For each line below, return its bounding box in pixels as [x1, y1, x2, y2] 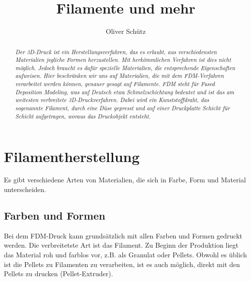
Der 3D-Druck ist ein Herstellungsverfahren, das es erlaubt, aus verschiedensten [15, 47, 217, 56]
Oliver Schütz [105, 26, 146, 36]
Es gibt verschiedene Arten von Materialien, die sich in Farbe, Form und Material [4, 175, 246, 185]
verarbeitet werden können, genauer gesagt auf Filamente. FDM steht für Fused [15, 80, 215, 88]
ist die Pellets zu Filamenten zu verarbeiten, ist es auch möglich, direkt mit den [4, 259, 240, 269]
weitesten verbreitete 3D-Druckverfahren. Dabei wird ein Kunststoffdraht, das [15, 96, 209, 104]
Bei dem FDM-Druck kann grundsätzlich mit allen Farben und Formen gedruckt [4, 230, 243, 240]
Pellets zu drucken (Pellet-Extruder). [4, 268, 113, 279]
